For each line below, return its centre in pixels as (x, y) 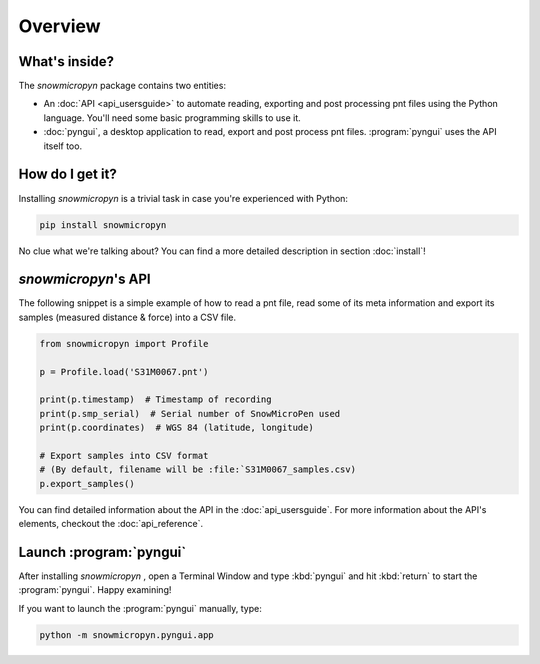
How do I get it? (67, 174)
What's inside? (66, 61)
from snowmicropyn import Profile (124, 343)
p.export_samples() (87, 483)
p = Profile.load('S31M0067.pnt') (124, 371)
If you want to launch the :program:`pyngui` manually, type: (140, 608)
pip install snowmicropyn (103, 224)
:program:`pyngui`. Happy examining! (95, 590)
